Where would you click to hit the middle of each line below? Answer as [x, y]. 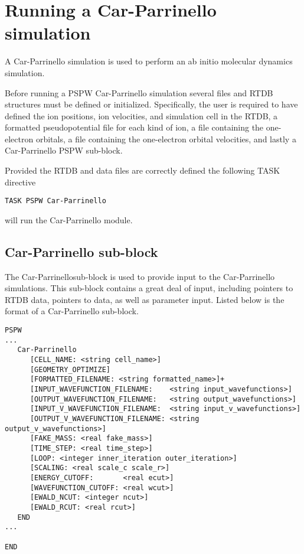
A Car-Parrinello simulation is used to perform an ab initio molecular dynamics [149, 61]
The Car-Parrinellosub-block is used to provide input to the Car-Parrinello [140, 276]
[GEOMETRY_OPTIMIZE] [70, 369]
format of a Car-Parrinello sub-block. [72, 311]
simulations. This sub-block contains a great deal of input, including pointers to [149, 288]
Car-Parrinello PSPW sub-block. [64, 150]
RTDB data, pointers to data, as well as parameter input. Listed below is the [145, 299]
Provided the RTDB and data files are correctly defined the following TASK [143, 170]
